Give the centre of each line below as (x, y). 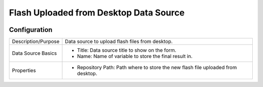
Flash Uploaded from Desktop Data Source (97, 13)
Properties (24, 71)
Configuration (31, 30)
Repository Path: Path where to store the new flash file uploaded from (157, 68)
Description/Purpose (36, 42)
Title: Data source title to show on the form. (127, 50)
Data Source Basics (34, 53)
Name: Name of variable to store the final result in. (135, 57)
